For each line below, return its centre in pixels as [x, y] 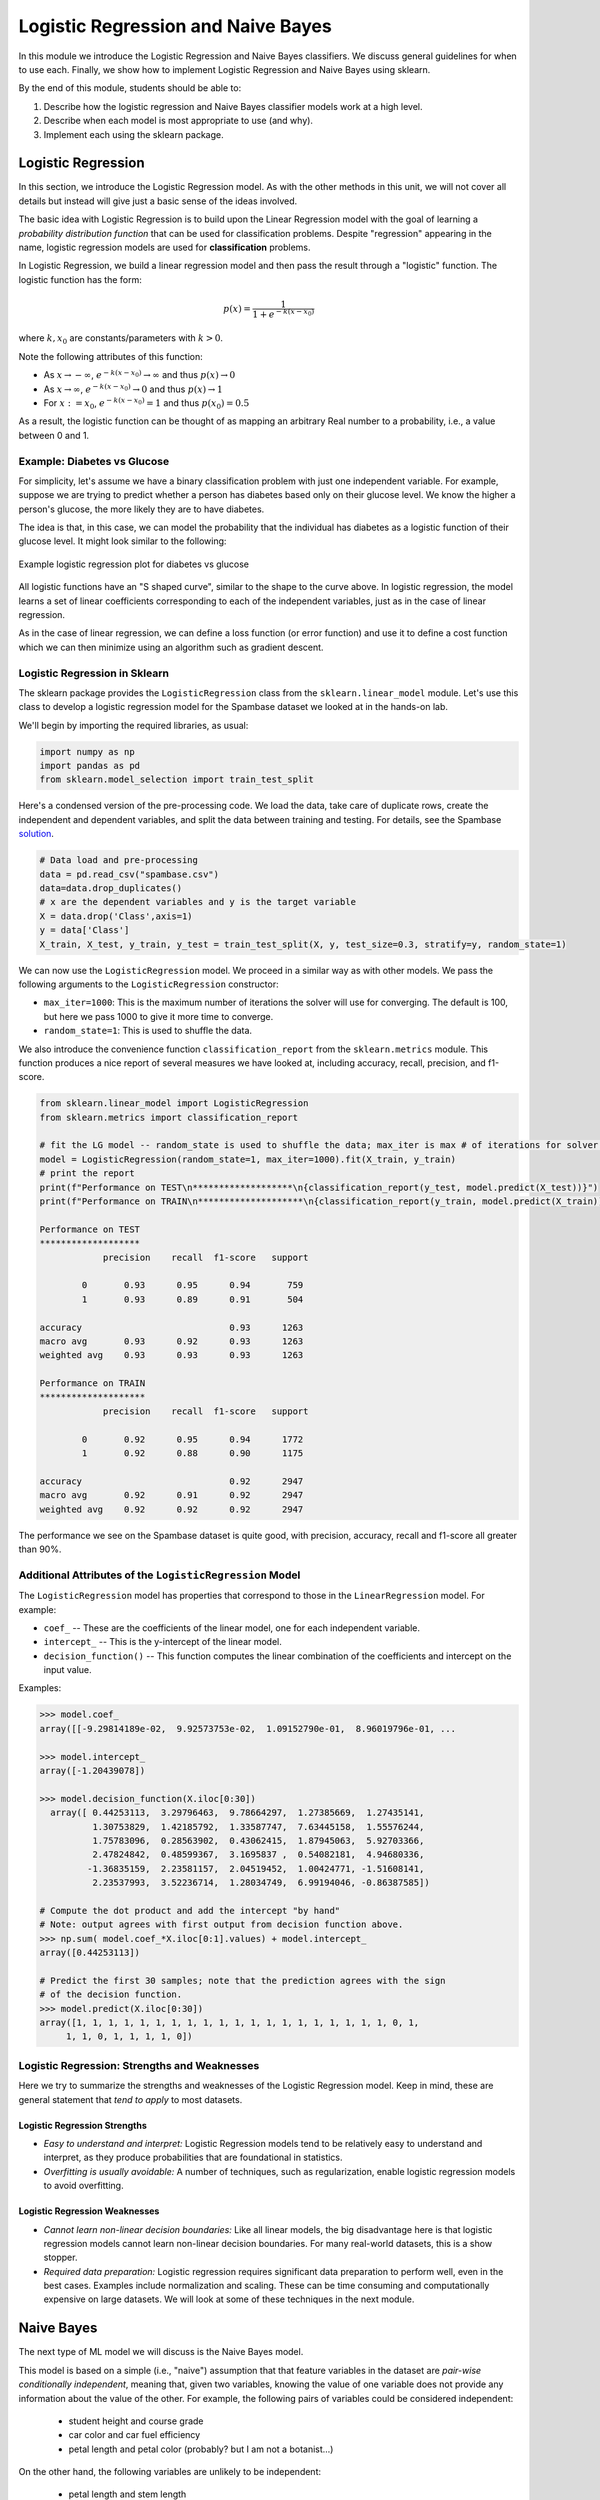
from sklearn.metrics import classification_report [169, 1117]
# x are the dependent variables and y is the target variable [198, 902]
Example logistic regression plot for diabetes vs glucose [134, 564]
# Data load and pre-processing [119, 860]
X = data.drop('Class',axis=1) [116, 916]
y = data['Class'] [84, 930]
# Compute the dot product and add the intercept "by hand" [190, 1910]
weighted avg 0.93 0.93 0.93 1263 [171, 1355]
